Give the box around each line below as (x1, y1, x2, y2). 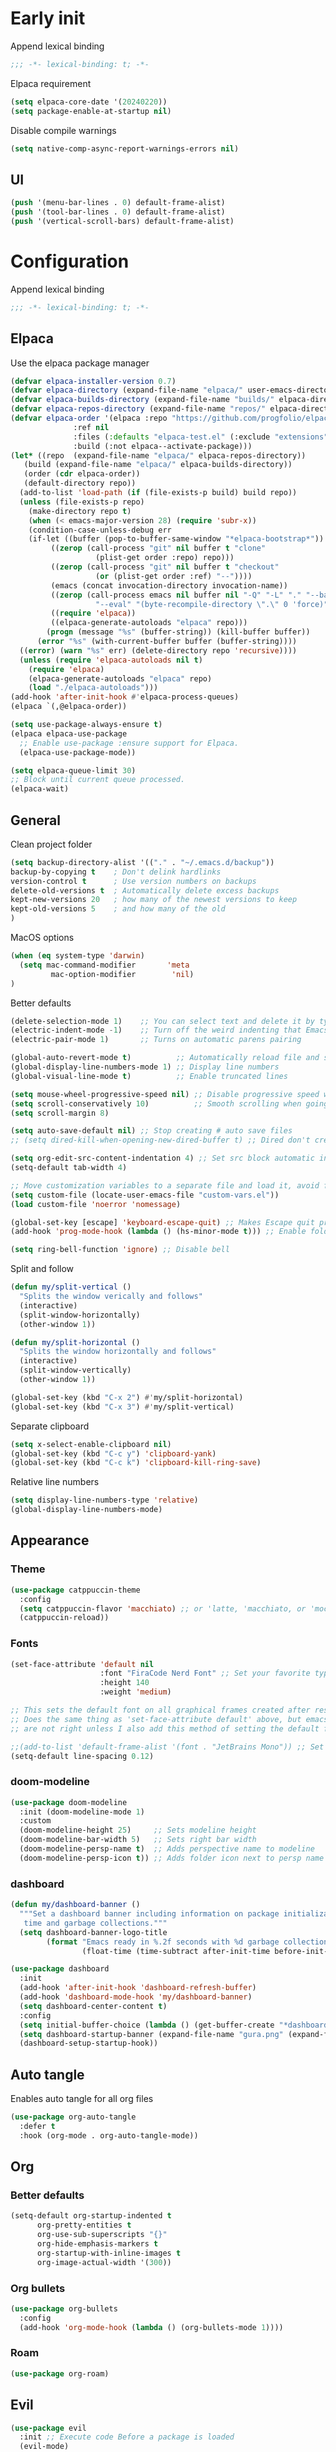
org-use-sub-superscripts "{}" (36, 2230, 168, 2240)
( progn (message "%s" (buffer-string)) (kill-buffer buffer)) (46, 627, 311, 637)
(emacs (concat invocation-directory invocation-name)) (50, 580, 288, 591)
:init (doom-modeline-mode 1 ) (19, 1807, 145, 1817)
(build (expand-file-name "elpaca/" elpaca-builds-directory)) (23, 460, 293, 470)
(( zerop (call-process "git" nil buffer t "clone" (50, 543, 267, 554)
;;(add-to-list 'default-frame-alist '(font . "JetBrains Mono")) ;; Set (10, 1742, 325, 1752)
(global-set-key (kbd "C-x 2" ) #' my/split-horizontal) (10, 1392, 244, 1402)
